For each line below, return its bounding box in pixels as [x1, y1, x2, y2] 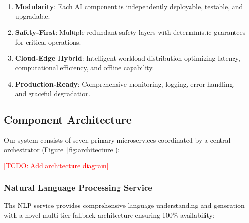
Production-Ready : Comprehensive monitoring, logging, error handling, [15, 79, 235, 89]
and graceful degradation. [15, 88, 91, 98]
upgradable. [15, 11, 50, 21]
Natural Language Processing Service [4, 181, 152, 193]
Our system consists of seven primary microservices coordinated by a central [4, 134, 231, 144]
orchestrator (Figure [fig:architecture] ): [4, 144, 119, 154]
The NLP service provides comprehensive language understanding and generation [4, 200, 245, 210]
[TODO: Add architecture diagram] [4, 160, 109, 171]
